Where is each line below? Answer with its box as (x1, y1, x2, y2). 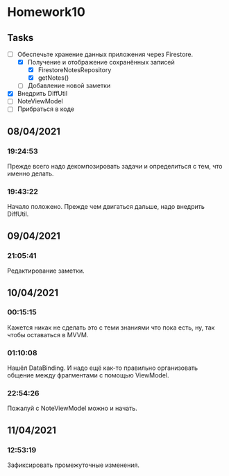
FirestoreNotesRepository (37, 66, 112, 74)
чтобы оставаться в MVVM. (7, 330, 89, 339)
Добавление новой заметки (27, 81, 111, 90)
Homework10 (7, 4, 85, 20)
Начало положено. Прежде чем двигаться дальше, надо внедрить (7, 203, 205, 211)
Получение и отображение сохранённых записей (27, 58, 175, 67)
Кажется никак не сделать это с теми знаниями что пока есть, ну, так (7, 323, 215, 332)
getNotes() (37, 74, 69, 82)
